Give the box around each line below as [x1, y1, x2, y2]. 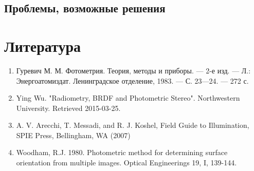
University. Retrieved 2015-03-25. [16, 102, 121, 113]
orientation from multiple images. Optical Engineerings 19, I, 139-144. [16, 157, 237, 168]
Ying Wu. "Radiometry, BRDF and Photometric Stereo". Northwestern [16, 92, 240, 103]
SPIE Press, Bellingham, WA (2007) [16, 129, 131, 140]
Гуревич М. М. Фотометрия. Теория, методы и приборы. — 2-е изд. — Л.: [16, 65, 251, 75]
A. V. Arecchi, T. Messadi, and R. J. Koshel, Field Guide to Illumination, [16, 120, 249, 130]
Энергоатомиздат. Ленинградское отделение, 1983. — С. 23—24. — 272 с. [16, 75, 249, 86]
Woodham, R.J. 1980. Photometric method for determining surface [16, 147, 228, 158]
